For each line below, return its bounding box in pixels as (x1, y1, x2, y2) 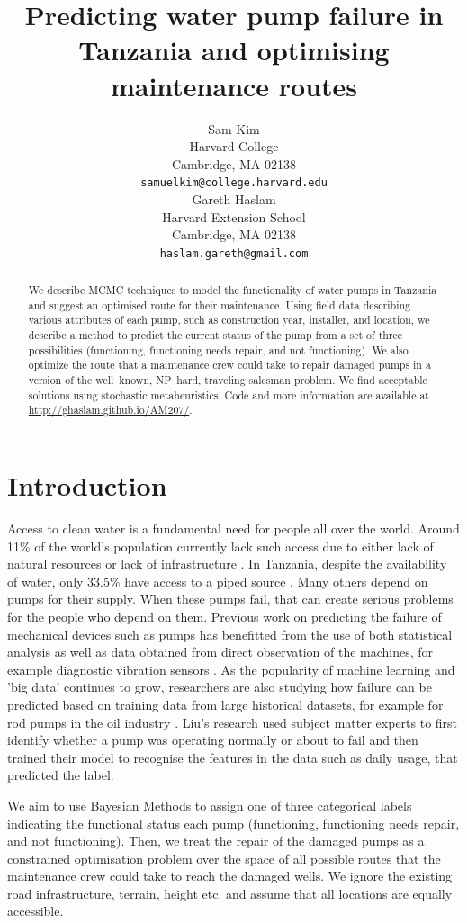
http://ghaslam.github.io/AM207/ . (28, 402, 193, 417)
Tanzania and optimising (78, 31, 390, 68)
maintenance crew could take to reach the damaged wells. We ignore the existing (7, 866, 453, 885)
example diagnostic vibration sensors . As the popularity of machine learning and (7, 659, 455, 678)
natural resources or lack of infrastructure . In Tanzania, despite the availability (7, 554, 447, 573)
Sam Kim (208, 119, 260, 138)
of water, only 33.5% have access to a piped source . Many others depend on (7, 571, 428, 590)
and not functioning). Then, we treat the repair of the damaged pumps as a (7, 831, 425, 850)
